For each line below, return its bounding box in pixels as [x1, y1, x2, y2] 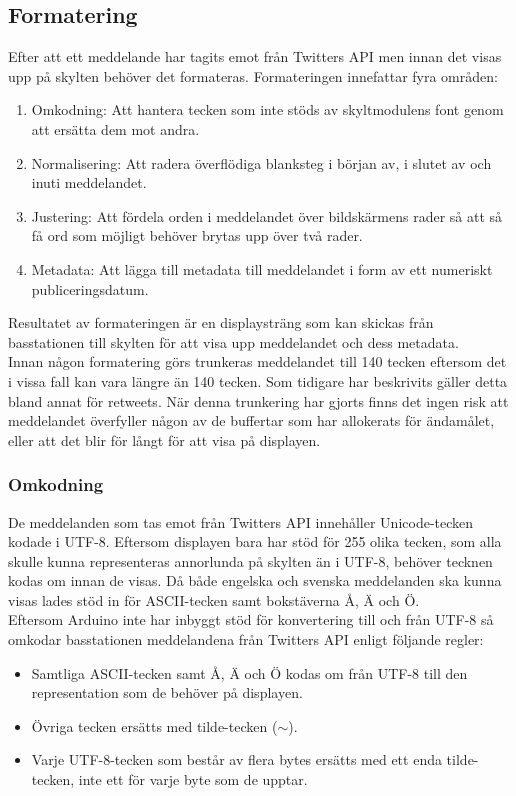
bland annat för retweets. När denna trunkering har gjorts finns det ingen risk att [8, 390, 509, 411]
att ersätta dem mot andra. [31, 118, 200, 139]
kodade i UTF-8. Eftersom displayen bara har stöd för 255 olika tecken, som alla [8, 531, 502, 552]
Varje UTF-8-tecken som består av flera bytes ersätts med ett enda [31, 749, 442, 770]
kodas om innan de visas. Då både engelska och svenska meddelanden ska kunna [8, 570, 502, 591]
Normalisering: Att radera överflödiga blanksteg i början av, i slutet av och [31, 152, 492, 173]
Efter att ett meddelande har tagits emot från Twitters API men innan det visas [8, 46, 502, 67]
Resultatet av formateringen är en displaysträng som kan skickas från [8, 312, 434, 333]
